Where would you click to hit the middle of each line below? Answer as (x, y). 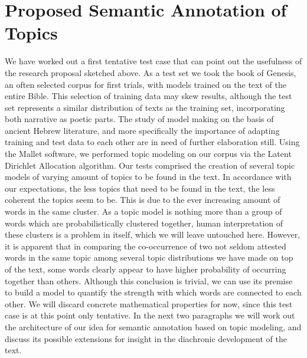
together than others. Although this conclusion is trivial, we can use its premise (149, 280)
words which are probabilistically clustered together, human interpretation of (144, 223)
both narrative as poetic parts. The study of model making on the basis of (139, 119)
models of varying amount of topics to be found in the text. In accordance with (148, 177)
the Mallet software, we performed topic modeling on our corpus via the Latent (148, 154)
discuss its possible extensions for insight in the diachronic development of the (146, 338)
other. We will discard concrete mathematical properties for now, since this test (149, 303)
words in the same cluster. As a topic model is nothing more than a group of (143, 211)
